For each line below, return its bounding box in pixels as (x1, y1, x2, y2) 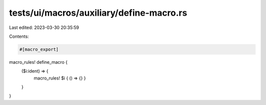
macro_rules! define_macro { (9, 59, 67, 65)
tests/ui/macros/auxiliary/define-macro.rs (9, 7, 187, 18)
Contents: (9, 33, 29, 39)
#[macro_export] (19, 47, 59, 52)
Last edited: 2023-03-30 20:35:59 (9, 25, 79, 30)
